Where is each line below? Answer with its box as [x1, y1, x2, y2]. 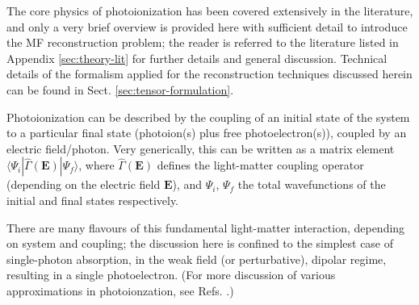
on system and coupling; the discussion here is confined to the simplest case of [6, 235, 394, 252]
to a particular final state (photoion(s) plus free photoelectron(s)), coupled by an [6, 124, 407, 141]
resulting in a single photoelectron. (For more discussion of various [6, 266, 336, 283]
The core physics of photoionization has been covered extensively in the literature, [6, 2, 413, 19]
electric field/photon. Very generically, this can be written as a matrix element [6, 140, 395, 157]
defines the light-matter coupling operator [157, 157, 364, 173]
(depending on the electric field [6, 176, 161, 193]
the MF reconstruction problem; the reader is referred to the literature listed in [6, 34, 399, 51]
